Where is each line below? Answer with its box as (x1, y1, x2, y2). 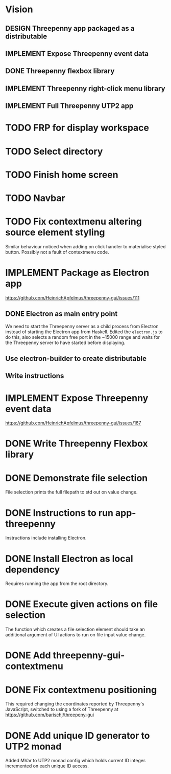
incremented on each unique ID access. (5, 763, 89, 769)
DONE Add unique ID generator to (5, 729, 150, 741)
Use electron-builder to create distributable (5, 354, 147, 363)
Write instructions (5, 372, 64, 380)
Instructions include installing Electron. (5, 535, 87, 541)
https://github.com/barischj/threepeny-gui (5, 712, 94, 718)
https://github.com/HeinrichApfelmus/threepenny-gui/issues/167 (5, 420, 141, 426)
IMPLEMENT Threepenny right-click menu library (5, 84, 165, 93)
